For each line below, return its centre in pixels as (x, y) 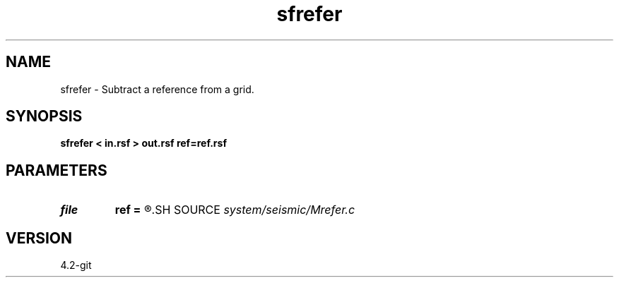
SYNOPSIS (44, 116)
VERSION (39, 238)
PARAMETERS (57, 170)
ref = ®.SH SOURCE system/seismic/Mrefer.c (235, 210)
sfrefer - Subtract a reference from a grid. (157, 89)
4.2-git (76, 265)
